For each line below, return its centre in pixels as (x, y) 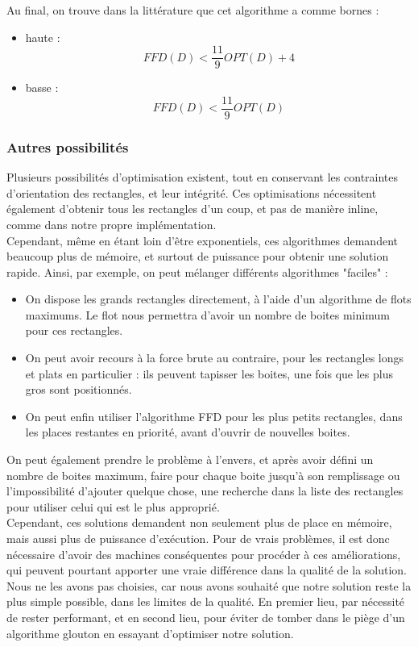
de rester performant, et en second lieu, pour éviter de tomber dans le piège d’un (206, 617)
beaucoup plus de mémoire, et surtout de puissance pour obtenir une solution (198, 256)
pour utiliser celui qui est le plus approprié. (113, 506)
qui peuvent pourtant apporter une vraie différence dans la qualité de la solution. (207, 570)
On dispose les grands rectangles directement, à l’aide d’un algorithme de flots (218, 299)
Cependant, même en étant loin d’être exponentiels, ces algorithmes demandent (202, 240)
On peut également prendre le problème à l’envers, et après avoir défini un (190, 459)
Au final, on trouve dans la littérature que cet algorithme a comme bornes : (193, 10)
